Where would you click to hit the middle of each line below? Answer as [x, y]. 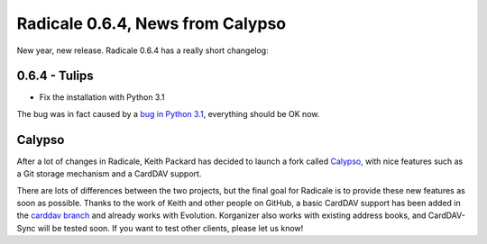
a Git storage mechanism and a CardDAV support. [109, 174]
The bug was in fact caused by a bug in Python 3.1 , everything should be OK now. [168, 113]
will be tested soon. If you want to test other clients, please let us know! [170, 228]
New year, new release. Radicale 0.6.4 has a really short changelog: [143, 50]
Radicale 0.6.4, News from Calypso [152, 23]
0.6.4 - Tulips [55, 76]
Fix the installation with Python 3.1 [102, 97]
